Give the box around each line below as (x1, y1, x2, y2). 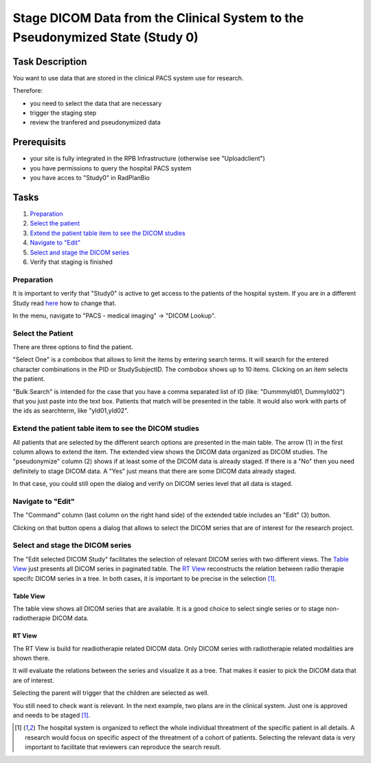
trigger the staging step (30, 109, 97, 117)
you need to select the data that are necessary (30, 99, 162, 107)
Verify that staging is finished (30, 258, 113, 266)
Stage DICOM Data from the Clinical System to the (12, 10, 304, 25)
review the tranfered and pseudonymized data (30, 118, 161, 126)
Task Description (12, 56, 87, 67)
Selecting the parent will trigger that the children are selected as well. (12, 689, 210, 697)
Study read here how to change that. (12, 299, 117, 307)
